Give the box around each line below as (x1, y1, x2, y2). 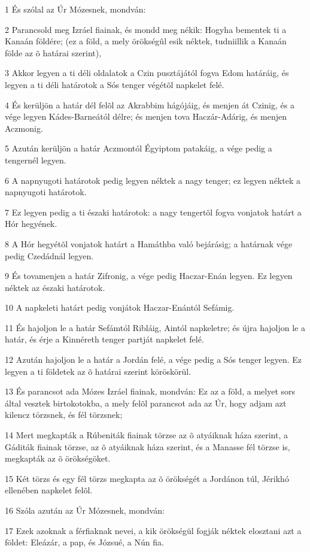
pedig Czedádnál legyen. (5, 249, 94, 262)
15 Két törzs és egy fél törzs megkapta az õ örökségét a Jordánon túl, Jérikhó (5, 472, 289, 484)
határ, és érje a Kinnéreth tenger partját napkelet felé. (5, 333, 204, 345)
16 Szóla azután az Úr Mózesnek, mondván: (5, 504, 165, 516)
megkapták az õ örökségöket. (5, 452, 111, 465)
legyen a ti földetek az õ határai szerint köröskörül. (5, 365, 192, 377)
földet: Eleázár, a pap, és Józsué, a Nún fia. (5, 536, 164, 548)
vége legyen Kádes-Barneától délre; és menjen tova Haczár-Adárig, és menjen (5, 110, 287, 123)
